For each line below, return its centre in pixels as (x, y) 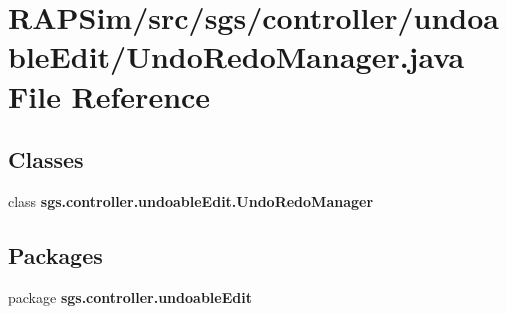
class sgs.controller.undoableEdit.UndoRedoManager (191, 200)
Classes (46, 159)
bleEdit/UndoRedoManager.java (236, 56)
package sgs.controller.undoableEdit (130, 296)
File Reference (109, 95)
